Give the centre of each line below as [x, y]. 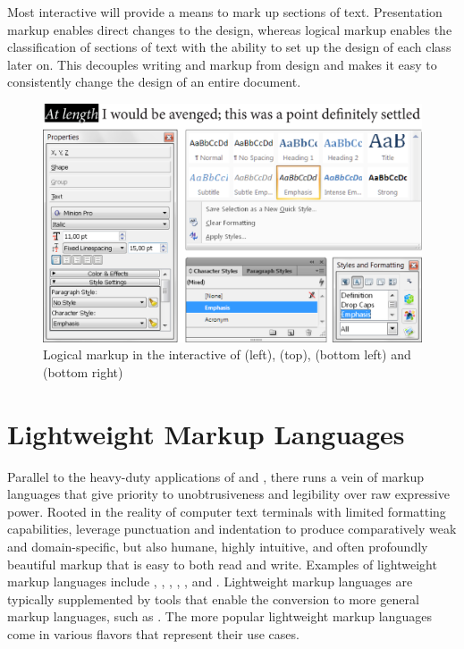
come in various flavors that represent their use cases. [153, 633]
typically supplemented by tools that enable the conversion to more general [213, 598]
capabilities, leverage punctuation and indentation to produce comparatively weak [232, 529]
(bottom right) [83, 371]
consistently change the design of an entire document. [154, 82]
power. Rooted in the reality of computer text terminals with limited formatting [227, 511]
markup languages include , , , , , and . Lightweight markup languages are [210, 582]
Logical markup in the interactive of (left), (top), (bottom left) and [227, 354]
